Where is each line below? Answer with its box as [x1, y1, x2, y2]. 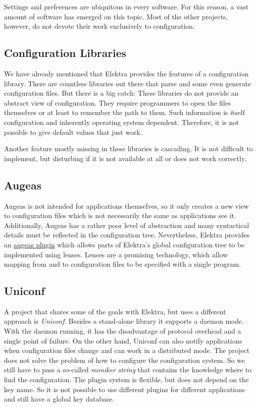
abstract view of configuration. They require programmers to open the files [4, 97, 231, 108]
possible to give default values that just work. [4, 126, 142, 137]
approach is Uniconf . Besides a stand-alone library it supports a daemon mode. [4, 316, 244, 326]
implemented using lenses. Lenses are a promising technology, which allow [4, 249, 228, 259]
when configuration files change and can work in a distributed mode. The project [4, 345, 250, 355]
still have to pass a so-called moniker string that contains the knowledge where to [4, 364, 252, 375]
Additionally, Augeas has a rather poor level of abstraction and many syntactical [4, 220, 249, 230]
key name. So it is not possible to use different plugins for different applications [4, 384, 245, 394]
